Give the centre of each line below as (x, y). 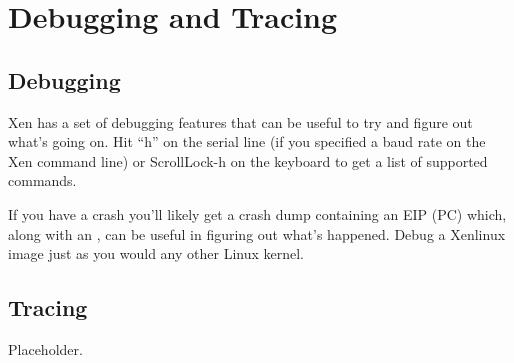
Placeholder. (45, 348)
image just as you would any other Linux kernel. (156, 253)
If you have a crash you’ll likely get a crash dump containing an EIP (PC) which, (257, 213)
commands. (42, 180)
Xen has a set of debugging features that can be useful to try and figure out (240, 121)
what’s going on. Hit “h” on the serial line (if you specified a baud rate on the (247, 141)
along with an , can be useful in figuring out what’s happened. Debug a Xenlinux (257, 233)
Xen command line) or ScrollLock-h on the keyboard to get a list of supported (248, 160)
